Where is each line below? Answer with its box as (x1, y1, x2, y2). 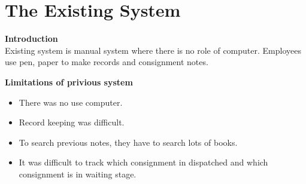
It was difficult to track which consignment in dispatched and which (19, 156, 268, 168)
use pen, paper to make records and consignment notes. (5, 56, 208, 68)
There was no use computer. (19, 96, 123, 108)
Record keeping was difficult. (19, 116, 125, 128)
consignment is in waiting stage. (19, 167, 137, 180)
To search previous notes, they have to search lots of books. (19, 136, 238, 148)
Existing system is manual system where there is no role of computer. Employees (5, 44, 301, 56)
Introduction (5, 32, 58, 45)
